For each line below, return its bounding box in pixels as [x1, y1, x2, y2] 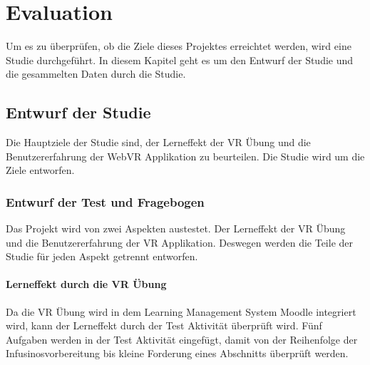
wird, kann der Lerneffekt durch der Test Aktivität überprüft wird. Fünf [6, 318, 322, 333]
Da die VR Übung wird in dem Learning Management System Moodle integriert [6, 304, 356, 319]
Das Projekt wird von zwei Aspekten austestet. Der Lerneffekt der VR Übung [6, 221, 346, 236]
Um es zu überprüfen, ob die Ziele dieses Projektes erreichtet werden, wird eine [6, 38, 351, 53]
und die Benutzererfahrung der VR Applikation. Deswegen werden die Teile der [6, 235, 354, 250]
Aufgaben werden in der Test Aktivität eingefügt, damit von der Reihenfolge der [6, 331, 358, 346]
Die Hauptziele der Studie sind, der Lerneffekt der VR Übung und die [6, 135, 311, 150]
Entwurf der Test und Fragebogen [6, 192, 205, 210]
